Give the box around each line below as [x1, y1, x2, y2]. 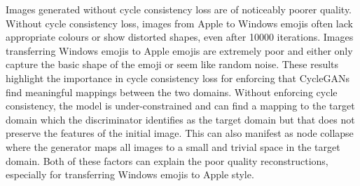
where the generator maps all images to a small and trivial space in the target [6, 139, 340, 154]
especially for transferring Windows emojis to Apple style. [6, 167, 254, 182]
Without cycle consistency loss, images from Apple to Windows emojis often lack [6, 15, 353, 30]
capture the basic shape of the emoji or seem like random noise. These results [6, 57, 339, 72]
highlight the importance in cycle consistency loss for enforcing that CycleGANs [6, 70, 349, 85]
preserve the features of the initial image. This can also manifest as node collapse [6, 126, 354, 140]
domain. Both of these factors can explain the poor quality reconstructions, [6, 153, 328, 168]
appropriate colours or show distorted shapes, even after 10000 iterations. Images [6, 29, 354, 44]
